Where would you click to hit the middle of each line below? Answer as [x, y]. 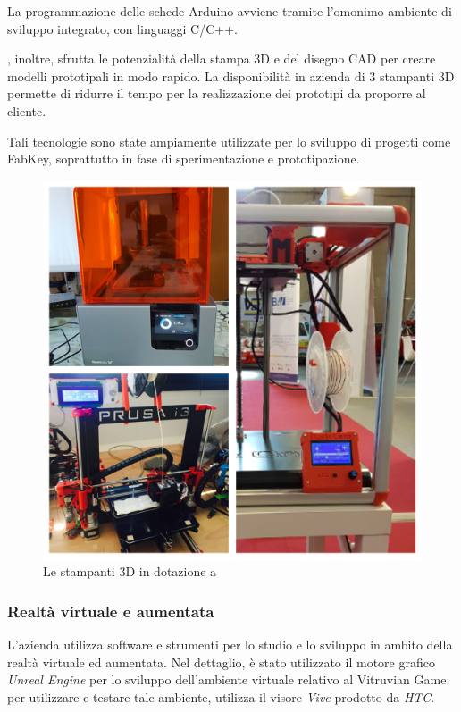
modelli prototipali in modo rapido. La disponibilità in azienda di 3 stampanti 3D [231, 75]
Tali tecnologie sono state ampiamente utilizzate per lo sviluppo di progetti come [229, 141]
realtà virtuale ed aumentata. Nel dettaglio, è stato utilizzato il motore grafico [221, 662]
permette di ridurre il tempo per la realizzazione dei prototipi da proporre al [217, 93]
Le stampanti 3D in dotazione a [130, 571]
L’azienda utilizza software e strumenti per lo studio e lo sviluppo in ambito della [230, 645]
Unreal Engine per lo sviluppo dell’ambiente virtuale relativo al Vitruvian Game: [229, 679]
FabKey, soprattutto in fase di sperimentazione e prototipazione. [184, 159]
